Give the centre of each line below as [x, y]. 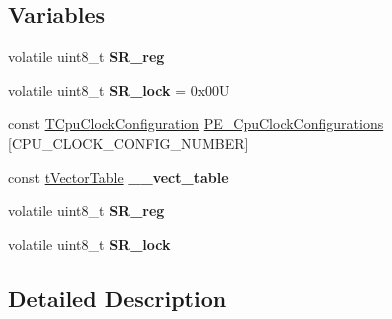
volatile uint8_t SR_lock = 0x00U [119, 89]
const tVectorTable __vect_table [118, 176]
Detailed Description [117, 297]
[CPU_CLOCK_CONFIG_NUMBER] [128, 142]
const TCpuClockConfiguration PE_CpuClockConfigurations [196, 123]
